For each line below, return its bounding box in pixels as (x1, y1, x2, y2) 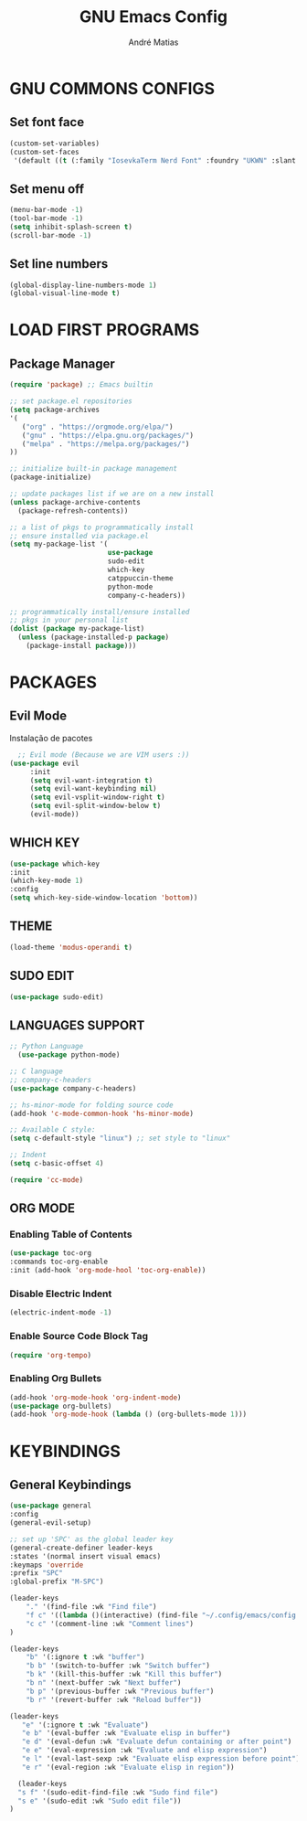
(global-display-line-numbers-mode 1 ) (9, 281, 157, 290)
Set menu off (9, 181, 85, 197)
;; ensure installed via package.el (9, 531, 149, 540)
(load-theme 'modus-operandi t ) (9, 942, 132, 952)
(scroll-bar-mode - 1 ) (9, 230, 92, 240)
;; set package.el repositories (9, 397, 132, 406)
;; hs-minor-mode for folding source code (9, 1100, 174, 1110)
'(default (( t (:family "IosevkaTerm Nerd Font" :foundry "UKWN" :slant (13, 155, 297, 165)
